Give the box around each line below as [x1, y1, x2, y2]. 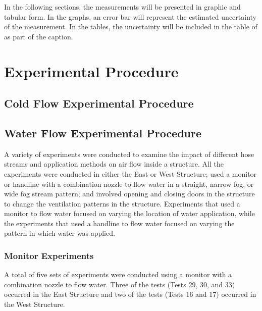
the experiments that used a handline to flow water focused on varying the [4, 218, 235, 228]
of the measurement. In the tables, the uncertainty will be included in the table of [4, 21, 257, 32]
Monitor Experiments [4, 249, 94, 262]
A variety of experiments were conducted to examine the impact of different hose [4, 148, 254, 159]
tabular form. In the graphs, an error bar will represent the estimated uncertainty [4, 11, 256, 22]
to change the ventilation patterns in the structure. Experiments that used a [4, 198, 240, 209]
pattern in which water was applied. [4, 228, 115, 238]
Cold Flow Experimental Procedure [4, 95, 194, 111]
